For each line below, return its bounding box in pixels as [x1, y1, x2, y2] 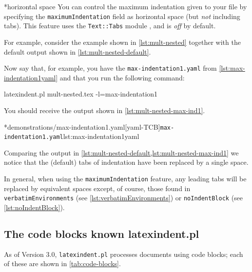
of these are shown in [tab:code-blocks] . [4, 258, 121, 269]
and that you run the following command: [59, 72, 185, 82]
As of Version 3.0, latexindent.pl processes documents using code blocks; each [4, 249, 243, 259]
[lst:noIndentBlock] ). [4, 202, 65, 212]
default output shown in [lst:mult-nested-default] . [4, 46, 151, 57]
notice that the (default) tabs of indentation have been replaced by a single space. [4, 157, 249, 167]
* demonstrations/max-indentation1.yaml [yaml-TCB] [4, 121, 160, 132]
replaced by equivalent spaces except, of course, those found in [4, 183, 191, 193]
